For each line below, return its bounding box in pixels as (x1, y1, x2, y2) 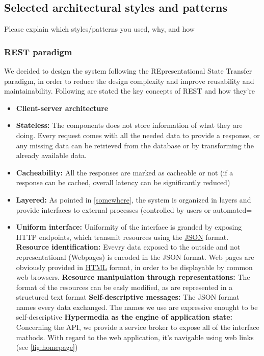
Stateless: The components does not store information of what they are (16, 120, 243, 130)
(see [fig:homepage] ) (16, 342, 78, 352)
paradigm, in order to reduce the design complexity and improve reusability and (4, 75, 254, 86)
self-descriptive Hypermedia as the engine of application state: (16, 311, 232, 322)
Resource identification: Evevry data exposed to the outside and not (16, 241, 241, 252)
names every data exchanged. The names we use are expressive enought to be (16, 301, 258, 312)
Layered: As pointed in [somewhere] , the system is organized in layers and (16, 194, 251, 205)
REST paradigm (4, 45, 72, 58)
